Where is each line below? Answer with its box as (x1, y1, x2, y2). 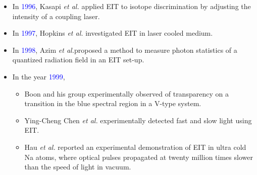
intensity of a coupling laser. (12, 11, 100, 21)
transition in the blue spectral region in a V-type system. (24, 98, 201, 109)
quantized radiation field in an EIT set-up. (12, 54, 144, 65)
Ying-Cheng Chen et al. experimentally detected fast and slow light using (24, 115, 252, 125)
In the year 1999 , (12, 71, 65, 81)
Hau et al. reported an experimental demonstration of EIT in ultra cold (24, 141, 246, 152)
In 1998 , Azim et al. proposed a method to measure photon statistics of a (12, 44, 237, 55)
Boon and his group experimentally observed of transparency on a (24, 88, 229, 99)
